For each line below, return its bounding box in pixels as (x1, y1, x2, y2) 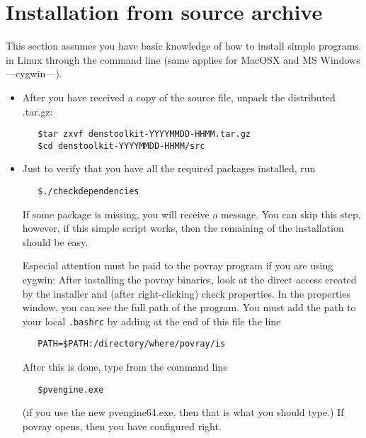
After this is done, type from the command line (22, 359, 228, 374)
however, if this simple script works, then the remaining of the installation (22, 220, 344, 235)
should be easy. (22, 234, 88, 249)
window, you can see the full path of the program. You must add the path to (22, 300, 356, 315)
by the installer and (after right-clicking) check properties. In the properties (22, 286, 351, 301)
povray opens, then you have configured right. (22, 418, 222, 433)
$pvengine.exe (38, 384, 104, 395)
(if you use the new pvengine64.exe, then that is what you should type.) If (22, 405, 344, 420)
